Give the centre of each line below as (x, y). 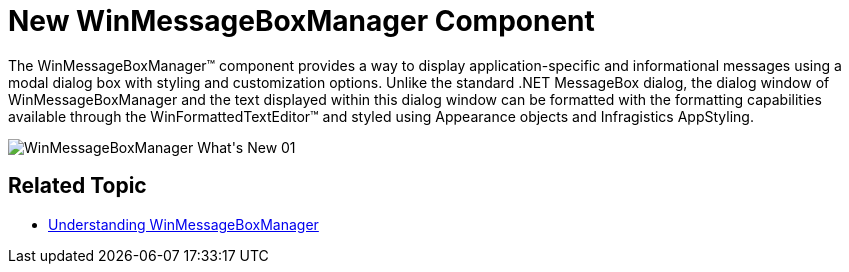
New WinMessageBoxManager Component (301, 21)
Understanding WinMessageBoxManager (183, 224)
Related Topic (77, 186)
